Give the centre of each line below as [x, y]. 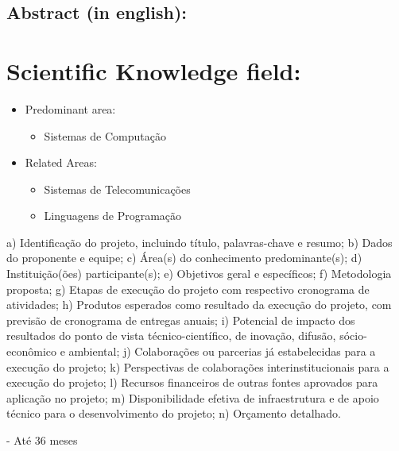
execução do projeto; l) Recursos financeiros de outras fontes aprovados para [192, 382]
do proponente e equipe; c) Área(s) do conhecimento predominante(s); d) [184, 258]
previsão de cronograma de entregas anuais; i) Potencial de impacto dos [181, 320]
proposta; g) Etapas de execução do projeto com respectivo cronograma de [188, 289]
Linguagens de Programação [113, 216]
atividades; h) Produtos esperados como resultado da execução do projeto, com [199, 305]
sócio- [353, 335]
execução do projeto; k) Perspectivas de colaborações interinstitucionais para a [198, 366]
